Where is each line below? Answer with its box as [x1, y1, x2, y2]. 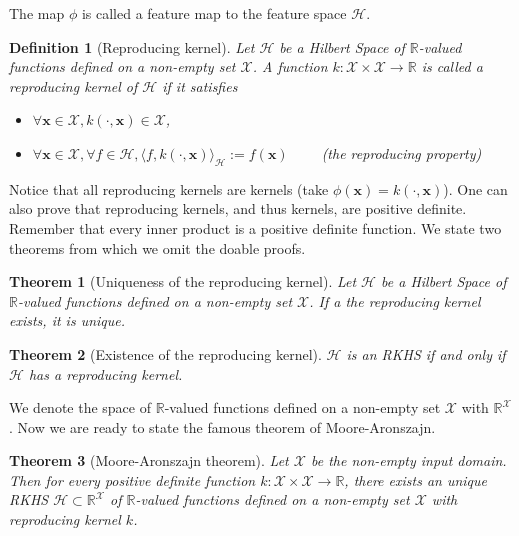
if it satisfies [162, 75, 238, 96]
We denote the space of [9, 397, 152, 418]
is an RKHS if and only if [346, 343, 506, 364]
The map [9, 3, 65, 23]
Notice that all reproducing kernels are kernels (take [9, 178, 329, 199]
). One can [443, 178, 508, 199]
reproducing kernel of [9, 75, 138, 96]
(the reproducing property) [321, 142, 482, 163]
